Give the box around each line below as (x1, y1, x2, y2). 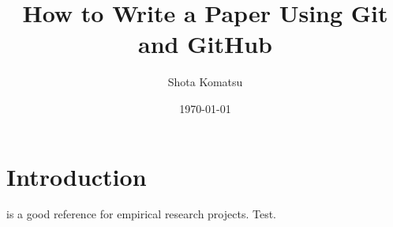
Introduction (6, 160, 147, 192)
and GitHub (138, 28, 272, 60)
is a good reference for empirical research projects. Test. (6, 206, 276, 222)
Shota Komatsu (167, 74, 243, 90)
